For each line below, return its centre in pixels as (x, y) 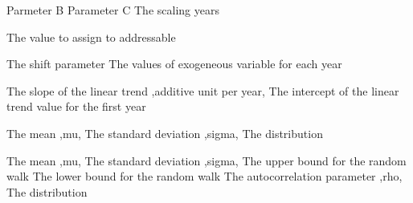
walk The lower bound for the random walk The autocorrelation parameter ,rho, (204, 176)
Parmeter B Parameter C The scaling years (113, 10)
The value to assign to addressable (91, 37)
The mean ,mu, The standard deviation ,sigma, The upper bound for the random (206, 160)
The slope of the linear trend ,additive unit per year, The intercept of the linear (203, 90)
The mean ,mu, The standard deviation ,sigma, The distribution (165, 133)
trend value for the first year (76, 106)
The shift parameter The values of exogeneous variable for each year (174, 64)
